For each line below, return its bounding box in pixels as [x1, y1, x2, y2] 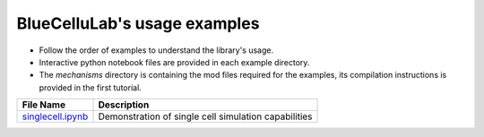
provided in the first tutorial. [39, 81, 143, 93]
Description [98, 98, 150, 111]
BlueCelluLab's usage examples [16, 13, 260, 33]
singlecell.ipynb [22, 110, 89, 123]
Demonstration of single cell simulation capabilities [98, 110, 313, 123]
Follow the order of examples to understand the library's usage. [39, 45, 273, 56]
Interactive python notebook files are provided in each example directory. [39, 56, 310, 67]
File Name [22, 98, 66, 111]
